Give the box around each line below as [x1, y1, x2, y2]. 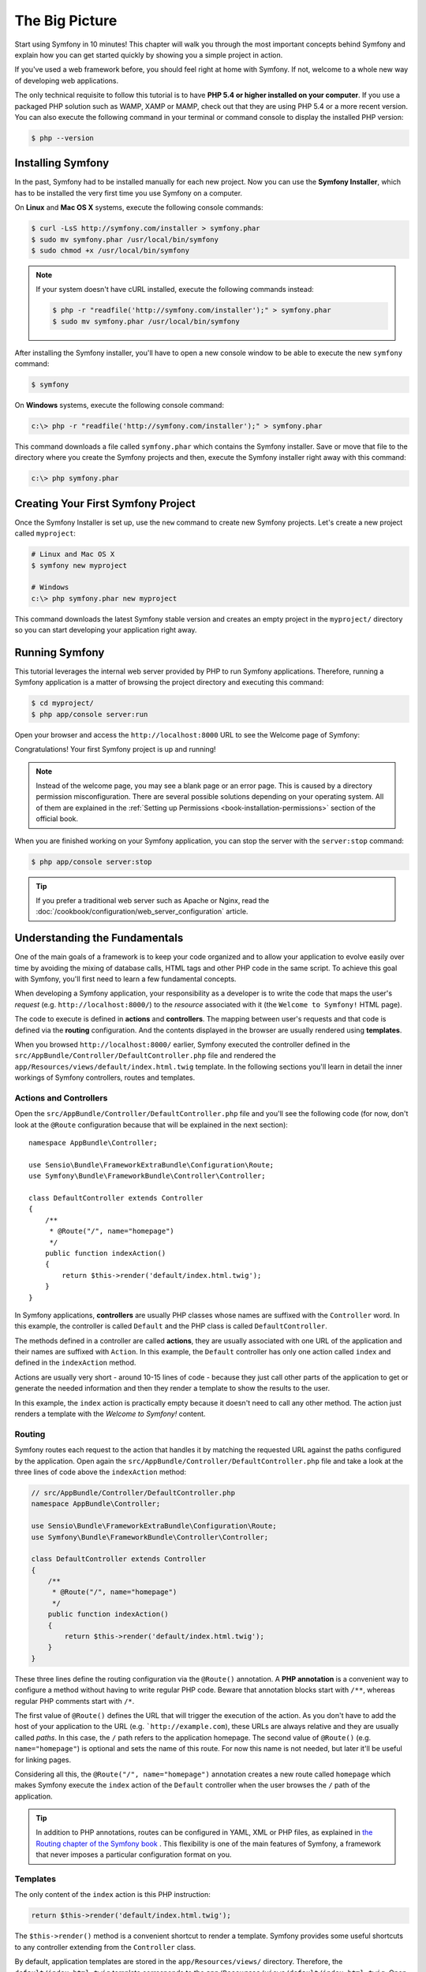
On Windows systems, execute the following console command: [14, 401, 225, 410]
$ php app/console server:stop [31, 857, 153, 866]
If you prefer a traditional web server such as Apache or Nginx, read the [35, 895, 270, 905]
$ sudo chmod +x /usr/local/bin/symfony [31, 245, 189, 255]
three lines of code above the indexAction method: [14, 1467, 187, 1477]
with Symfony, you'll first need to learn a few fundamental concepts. [14, 974, 237, 984]
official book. [35, 814, 79, 824]
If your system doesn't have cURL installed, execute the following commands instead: [35, 285, 315, 294]
